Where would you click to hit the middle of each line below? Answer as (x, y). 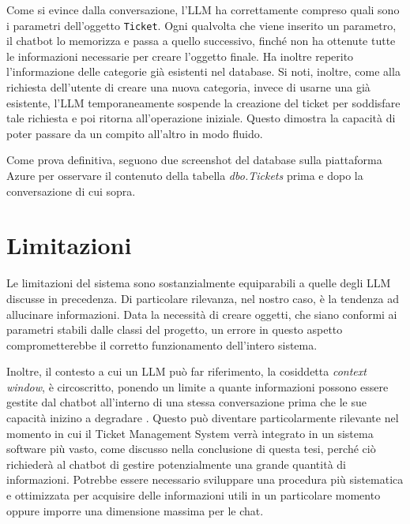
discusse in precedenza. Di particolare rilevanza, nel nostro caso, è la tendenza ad (203, 298)
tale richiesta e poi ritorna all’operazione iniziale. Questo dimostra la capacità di (201, 118)
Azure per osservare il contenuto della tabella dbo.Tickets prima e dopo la (185, 175)
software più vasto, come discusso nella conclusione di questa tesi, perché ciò (191, 449)
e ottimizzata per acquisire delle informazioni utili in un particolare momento (194, 495)
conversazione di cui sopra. (71, 191)
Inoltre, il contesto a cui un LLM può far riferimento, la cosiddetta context (186, 371)
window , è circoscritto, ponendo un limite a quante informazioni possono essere (197, 386)
